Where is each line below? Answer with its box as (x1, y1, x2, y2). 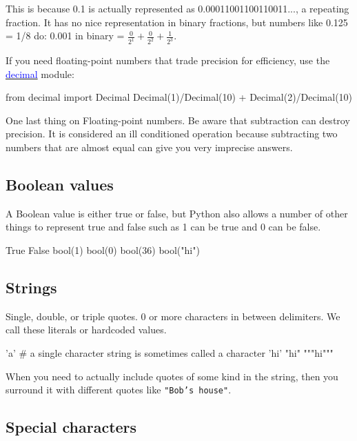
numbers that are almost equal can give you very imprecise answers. (6, 140, 293, 155)
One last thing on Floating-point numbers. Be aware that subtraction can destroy (6, 112, 350, 127)
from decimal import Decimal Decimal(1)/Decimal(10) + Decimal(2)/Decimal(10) (6, 90, 353, 104)
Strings (6, 277, 57, 297)
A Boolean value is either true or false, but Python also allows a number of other (6, 206, 348, 220)
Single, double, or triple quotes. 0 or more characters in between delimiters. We (6, 308, 340, 323)
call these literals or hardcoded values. (6, 322, 167, 337)
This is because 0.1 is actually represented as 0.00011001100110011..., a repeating (6, 1, 349, 15)
